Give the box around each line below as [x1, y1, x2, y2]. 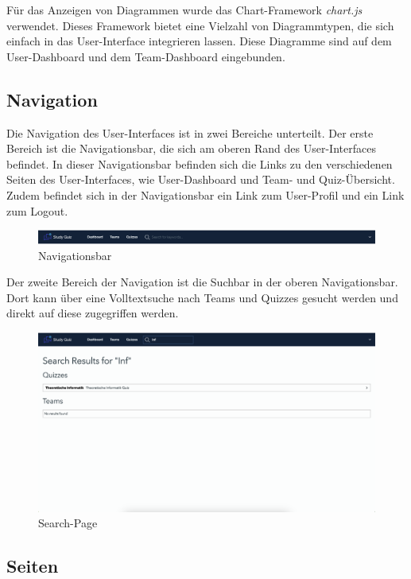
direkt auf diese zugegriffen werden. [6, 305, 179, 321]
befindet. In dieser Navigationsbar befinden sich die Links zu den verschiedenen [6, 155, 393, 172]
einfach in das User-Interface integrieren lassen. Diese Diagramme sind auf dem [6, 33, 392, 49]
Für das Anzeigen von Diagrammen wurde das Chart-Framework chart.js [6, 2, 363, 17]
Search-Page [38, 515, 98, 531]
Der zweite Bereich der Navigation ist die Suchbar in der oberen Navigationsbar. [6, 274, 398, 290]
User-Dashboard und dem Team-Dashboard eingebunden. [6, 48, 285, 64]
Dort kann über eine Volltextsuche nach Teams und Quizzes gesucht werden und [6, 289, 398, 305]
